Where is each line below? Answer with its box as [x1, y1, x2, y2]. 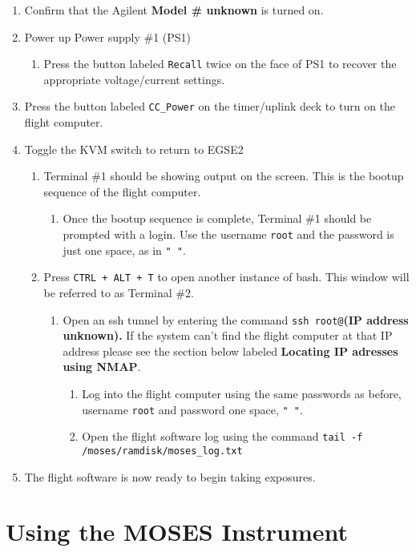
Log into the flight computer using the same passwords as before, [82, 385, 402, 402]
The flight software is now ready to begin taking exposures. [24, 468, 316, 485]
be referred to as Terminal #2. [43, 284, 194, 301]
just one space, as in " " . [63, 241, 186, 258]
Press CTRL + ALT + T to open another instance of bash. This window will [43, 268, 410, 285]
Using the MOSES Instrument [6, 515, 349, 548]
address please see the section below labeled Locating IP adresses [63, 342, 398, 359]
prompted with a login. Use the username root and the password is [63, 226, 394, 243]
